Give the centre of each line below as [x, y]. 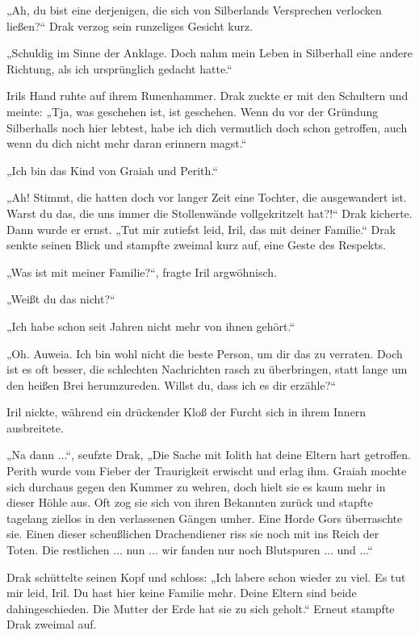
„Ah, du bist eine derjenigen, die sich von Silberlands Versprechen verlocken [194, 10]
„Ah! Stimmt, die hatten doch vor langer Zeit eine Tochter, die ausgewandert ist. [207, 197]
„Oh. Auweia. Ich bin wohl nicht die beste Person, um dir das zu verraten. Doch [205, 353]
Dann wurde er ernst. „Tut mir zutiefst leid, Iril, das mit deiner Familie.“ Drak [201, 229]
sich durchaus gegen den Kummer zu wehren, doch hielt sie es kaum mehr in [196, 486]
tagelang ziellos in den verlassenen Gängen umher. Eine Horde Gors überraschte [205, 518]
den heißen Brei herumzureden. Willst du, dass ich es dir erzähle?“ [171, 384]
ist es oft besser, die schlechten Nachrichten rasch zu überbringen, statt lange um [207, 369]
